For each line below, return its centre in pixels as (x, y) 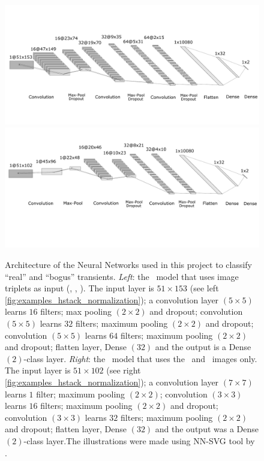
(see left (204, 288)
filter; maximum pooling (81, 394)
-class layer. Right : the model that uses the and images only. (140, 358)
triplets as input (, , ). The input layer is (79, 288)
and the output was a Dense (207, 429)
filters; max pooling (76, 311)
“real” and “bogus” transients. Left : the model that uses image (122, 276)
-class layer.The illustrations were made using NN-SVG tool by (139, 440)
